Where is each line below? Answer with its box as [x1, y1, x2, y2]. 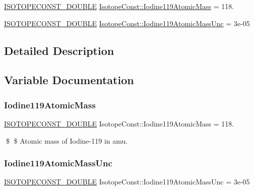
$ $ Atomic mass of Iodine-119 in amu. [6, 135, 128, 146]
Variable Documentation [4, 72, 134, 88]
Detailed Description [4, 42, 114, 58]
